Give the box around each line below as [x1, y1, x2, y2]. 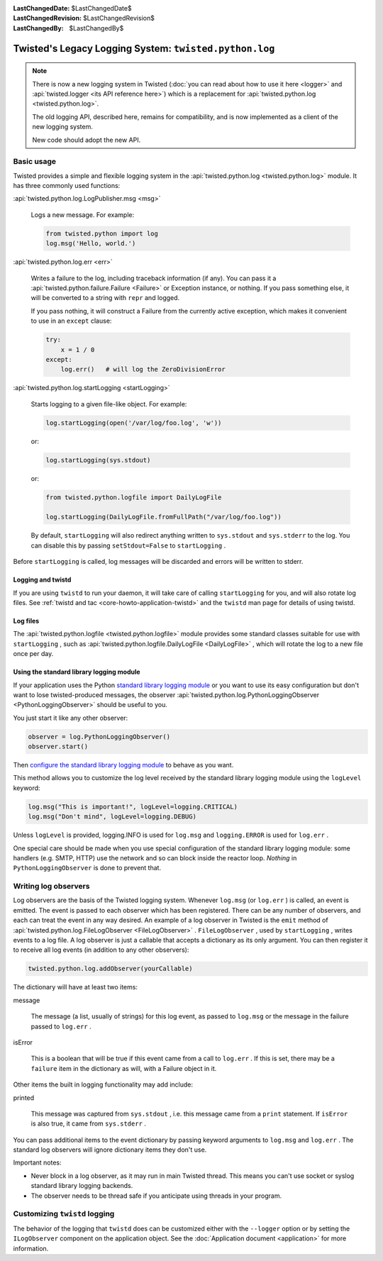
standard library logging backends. [30, 1182, 133, 1190]
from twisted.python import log [45, 229, 159, 238]
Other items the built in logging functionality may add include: [13, 1080, 194, 1089]
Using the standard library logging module [13, 667, 141, 677]
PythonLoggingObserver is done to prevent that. [13, 864, 162, 872]
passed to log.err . [30, 1022, 91, 1031]
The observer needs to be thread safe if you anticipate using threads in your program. [30, 1191, 282, 1200]
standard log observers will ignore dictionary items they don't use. [13, 1145, 207, 1154]
